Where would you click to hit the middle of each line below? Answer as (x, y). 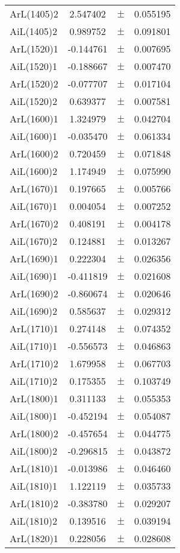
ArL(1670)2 (34, 223)
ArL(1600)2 (34, 153)
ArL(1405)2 (34, 14)
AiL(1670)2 (33, 241)
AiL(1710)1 (33, 346)
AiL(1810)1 (33, 486)
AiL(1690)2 (33, 311)
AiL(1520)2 (33, 101)
